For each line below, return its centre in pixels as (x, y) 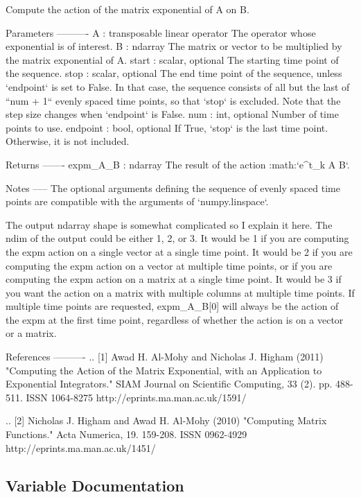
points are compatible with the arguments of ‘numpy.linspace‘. (137, 201)
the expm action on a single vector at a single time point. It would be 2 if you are (179, 251)
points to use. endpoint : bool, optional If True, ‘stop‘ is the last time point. (167, 127)
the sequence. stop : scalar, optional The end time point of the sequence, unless (174, 73)
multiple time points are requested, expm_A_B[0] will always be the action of (172, 306)
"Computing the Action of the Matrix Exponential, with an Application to (164, 370)
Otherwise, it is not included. (68, 141)
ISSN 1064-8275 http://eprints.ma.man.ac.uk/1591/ (136, 397)
